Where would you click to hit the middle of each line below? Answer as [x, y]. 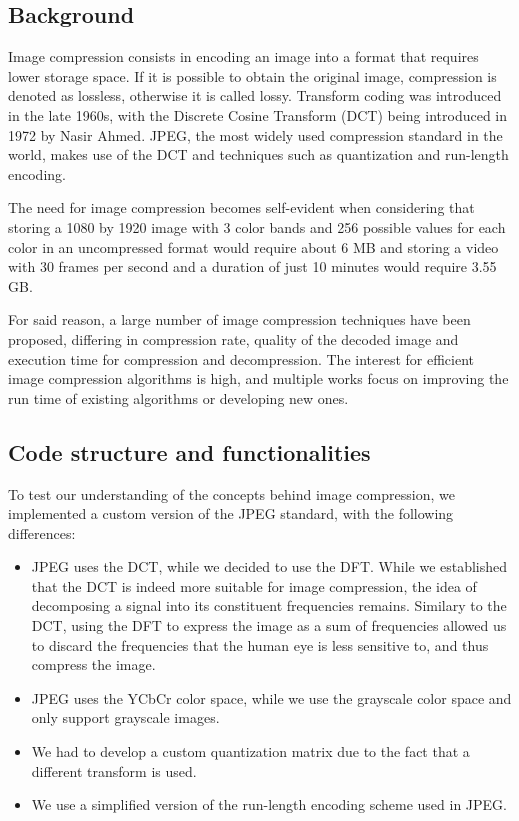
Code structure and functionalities [189, 451]
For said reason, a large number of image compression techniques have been [239, 319]
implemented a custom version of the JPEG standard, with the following [231, 513]
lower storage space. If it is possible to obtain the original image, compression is [252, 75]
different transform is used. [114, 770]
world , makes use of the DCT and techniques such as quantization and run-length [258, 154]
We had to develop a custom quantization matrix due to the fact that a [250, 751]
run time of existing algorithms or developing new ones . [178, 397]
